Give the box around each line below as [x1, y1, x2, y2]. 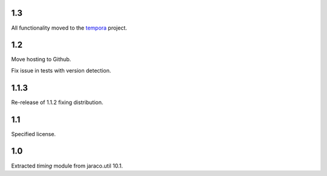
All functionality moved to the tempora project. [11, 24, 127, 31]
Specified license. [11, 130, 56, 137]
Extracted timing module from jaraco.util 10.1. [11, 162, 124, 169]
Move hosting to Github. [11, 56, 71, 63]
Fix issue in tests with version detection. [11, 67, 111, 74]
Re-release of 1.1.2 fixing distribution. [11, 99, 104, 106]
